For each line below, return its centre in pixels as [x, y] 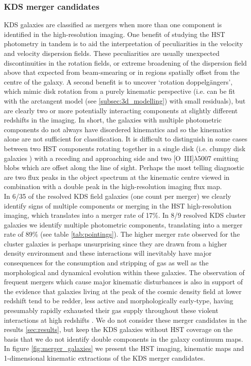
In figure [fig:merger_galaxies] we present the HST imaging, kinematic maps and [124, 348]
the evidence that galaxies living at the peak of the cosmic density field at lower [123, 291]
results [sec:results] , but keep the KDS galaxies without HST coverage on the [118, 329]
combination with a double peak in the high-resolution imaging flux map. [113, 186]
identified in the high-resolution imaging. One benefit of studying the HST [115, 34]
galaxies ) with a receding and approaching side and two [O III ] [99, 158]
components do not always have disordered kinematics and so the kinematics [118, 129]
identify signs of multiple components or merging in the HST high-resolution [118, 205]
